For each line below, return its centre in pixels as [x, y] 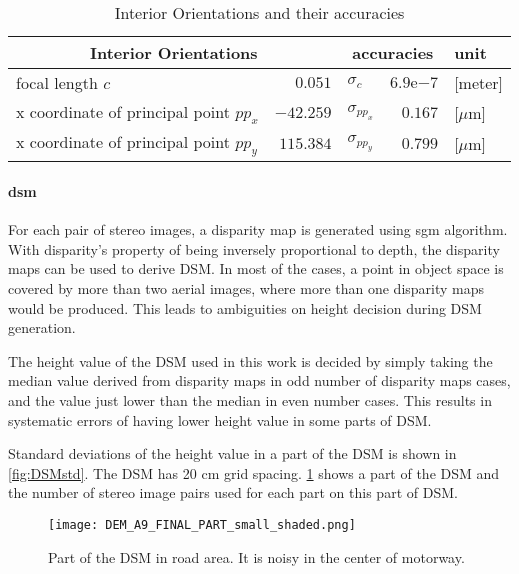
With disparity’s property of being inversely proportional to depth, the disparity [254, 248]
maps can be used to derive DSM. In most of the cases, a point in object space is [256, 268]
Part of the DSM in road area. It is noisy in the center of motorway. [256, 556]
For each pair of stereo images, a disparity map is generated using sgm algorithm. [258, 229]
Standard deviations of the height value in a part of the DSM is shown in [232, 453]
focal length [57, 82]
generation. [42, 327]
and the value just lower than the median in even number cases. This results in [250, 399]
